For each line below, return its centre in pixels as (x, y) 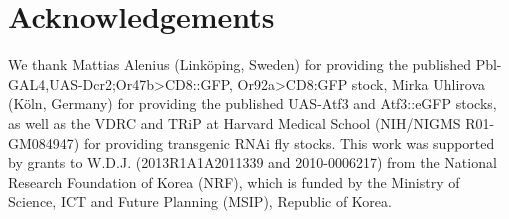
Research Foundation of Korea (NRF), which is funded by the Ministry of (234, 181)
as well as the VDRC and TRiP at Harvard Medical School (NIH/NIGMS (234, 122)
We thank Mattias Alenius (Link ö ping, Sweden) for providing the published (239, 64)
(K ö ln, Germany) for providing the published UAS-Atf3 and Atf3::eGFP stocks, (252, 103)
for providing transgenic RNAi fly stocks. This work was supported (289, 142)
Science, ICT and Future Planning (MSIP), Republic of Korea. (200, 201)
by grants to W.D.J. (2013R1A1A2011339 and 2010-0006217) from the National (252, 162)
